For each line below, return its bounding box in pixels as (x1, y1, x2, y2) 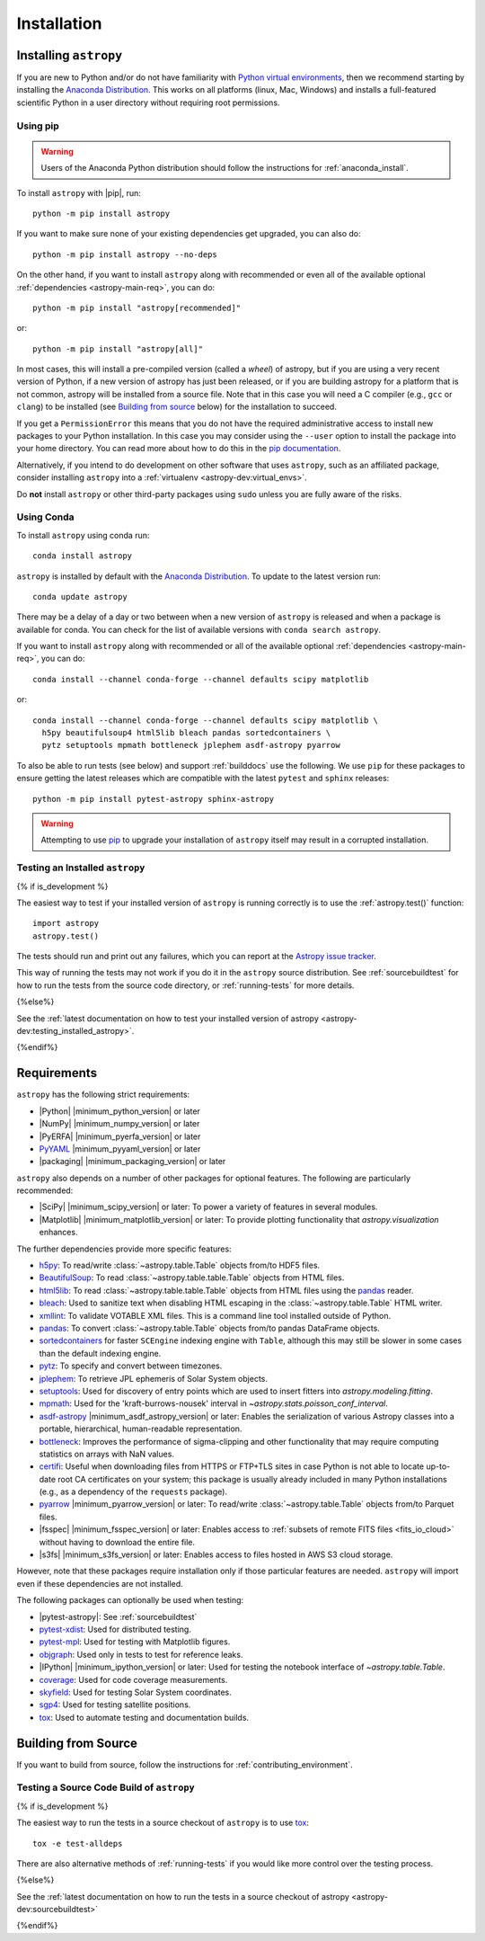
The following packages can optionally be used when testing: (16, 1595, 244, 1606)
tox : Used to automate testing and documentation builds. (39, 1712, 250, 1723)
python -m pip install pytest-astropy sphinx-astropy (32, 794, 274, 804)
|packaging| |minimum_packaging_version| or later (39, 1156, 226, 1167)
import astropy (32, 918, 100, 929)
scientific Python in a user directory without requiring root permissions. (16, 97, 280, 108)
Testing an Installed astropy (16, 861, 145, 874)
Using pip (16, 120, 60, 132)
